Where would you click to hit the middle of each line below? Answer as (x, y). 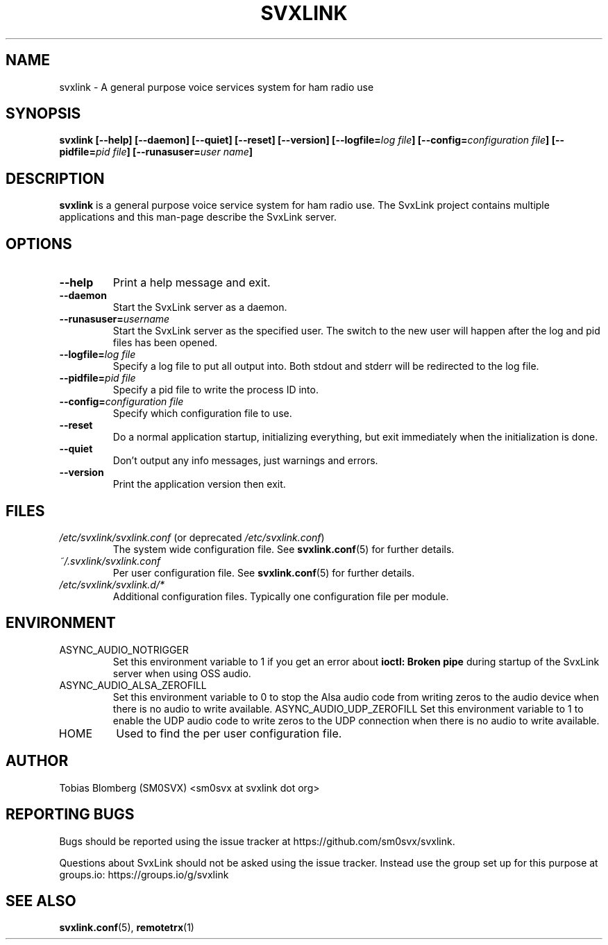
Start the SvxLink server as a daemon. (200, 307)
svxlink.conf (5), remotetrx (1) (127, 928)
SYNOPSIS (43, 114)
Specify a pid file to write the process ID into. (216, 390)
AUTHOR (37, 761)
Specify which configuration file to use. (202, 414)
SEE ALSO (41, 901)
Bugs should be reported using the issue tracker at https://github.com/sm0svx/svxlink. (257, 841)
